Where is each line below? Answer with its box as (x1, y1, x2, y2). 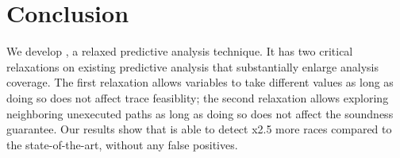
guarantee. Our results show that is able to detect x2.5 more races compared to (6, 121, 392, 137)
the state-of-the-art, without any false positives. (6, 136, 238, 152)
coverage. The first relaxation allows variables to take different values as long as (6, 74, 394, 91)
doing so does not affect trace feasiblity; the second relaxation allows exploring (6, 89, 389, 106)
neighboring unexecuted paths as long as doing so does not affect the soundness (6, 105, 394, 121)
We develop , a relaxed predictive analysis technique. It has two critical (6, 43, 353, 60)
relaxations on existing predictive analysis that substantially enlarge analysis (6, 58, 379, 75)
